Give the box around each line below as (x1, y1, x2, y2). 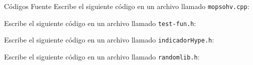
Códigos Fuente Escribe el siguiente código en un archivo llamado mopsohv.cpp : (4, 1, 249, 11)
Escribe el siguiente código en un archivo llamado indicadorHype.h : (4, 34, 214, 45)
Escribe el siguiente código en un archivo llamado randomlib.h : (4, 51, 200, 61)
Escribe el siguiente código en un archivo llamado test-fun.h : (4, 17, 196, 28)
